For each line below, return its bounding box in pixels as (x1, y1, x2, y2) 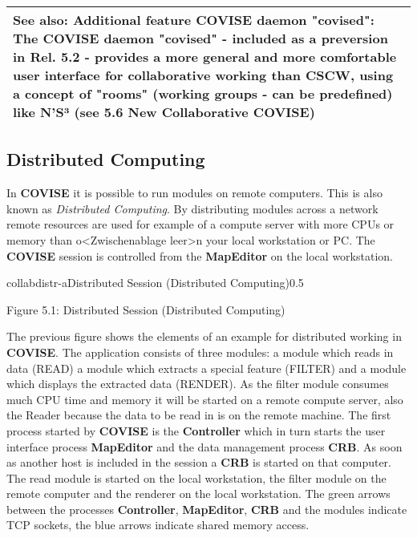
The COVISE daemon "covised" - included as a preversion (13, 29, 388, 47)
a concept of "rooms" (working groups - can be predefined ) (13, 84, 393, 103)
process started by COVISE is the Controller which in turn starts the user (6, 422, 386, 439)
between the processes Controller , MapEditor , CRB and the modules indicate (6, 500, 407, 517)
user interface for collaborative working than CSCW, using (13, 66, 394, 84)
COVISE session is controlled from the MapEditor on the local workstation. (6, 247, 393, 264)
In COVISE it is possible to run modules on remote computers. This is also (6, 184, 383, 201)
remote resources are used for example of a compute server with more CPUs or (6, 216, 395, 233)
